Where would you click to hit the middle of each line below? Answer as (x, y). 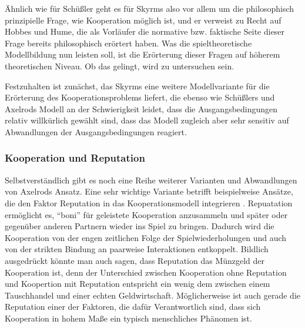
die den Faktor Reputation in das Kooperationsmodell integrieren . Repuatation (149, 203)
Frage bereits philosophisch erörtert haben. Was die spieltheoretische (128, 43)
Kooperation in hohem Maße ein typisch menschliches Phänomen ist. (128, 318)
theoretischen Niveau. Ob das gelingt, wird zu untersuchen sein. (120, 66)
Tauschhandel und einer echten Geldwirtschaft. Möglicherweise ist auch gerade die (152, 295)
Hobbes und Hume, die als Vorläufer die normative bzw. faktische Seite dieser (145, 31)
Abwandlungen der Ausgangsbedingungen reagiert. (96, 131)
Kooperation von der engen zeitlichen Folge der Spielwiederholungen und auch (146, 237)
